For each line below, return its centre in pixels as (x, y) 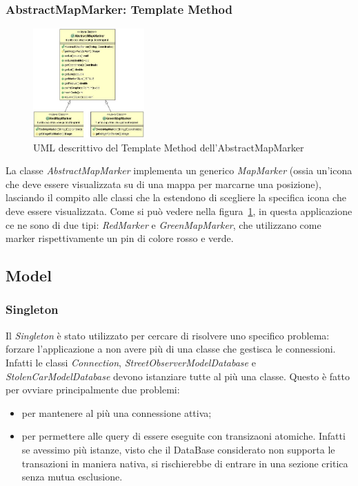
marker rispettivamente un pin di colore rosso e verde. (120, 238)
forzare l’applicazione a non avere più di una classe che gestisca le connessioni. (171, 349)
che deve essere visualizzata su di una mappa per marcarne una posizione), (163, 184)
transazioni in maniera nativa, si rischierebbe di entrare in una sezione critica (185, 463)
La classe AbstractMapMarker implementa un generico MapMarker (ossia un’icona (179, 170)
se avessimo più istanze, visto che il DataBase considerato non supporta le (178, 449)
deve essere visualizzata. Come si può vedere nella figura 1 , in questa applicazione (179, 211)
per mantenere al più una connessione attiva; (117, 412)
